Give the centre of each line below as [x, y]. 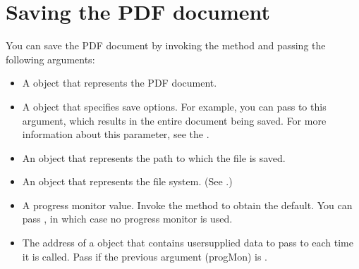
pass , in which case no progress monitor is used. [127, 219]
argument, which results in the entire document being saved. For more [174, 120]
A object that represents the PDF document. [120, 83]
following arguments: [50, 59]
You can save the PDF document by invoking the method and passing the [166, 45]
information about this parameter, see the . [116, 134]
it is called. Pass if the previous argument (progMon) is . [145, 256]
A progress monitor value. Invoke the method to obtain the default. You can [187, 205]
